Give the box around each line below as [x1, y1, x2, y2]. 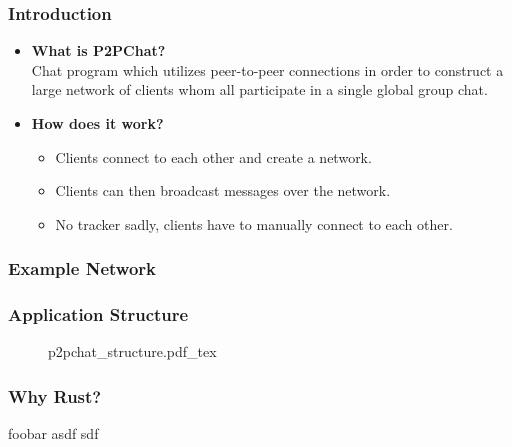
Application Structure [8, 302, 189, 327]
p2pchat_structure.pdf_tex [48, 341, 217, 362]
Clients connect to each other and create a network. [55, 146, 372, 167]
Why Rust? [8, 383, 102, 408]
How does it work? [31, 113, 164, 133]
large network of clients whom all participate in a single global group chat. [31, 79, 488, 100]
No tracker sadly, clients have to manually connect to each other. [55, 213, 453, 234]
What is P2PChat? [31, 40, 166, 61]
